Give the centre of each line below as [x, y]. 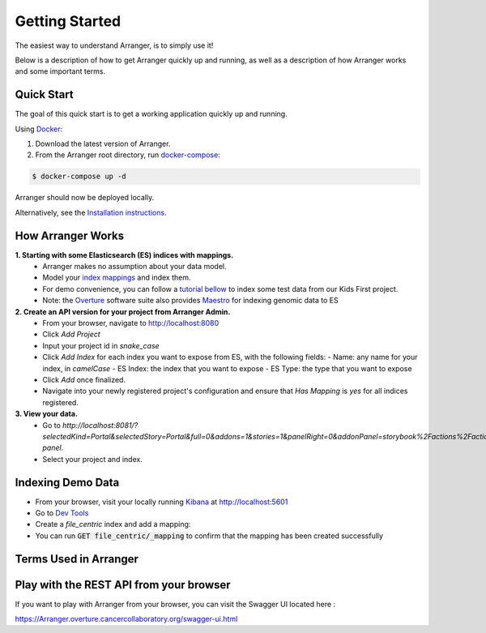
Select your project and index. [93, 459]
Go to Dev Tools [62, 513]
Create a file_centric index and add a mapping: [113, 524]
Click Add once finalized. [84, 379]
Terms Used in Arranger [77, 559]
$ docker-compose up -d [79, 177]
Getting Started [68, 21]
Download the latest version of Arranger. [103, 144]
